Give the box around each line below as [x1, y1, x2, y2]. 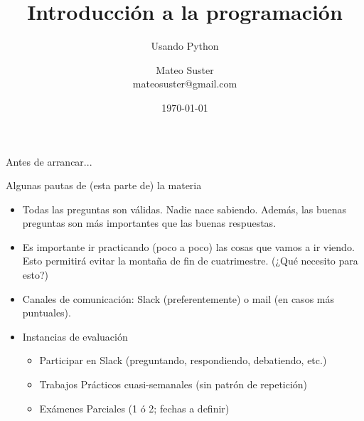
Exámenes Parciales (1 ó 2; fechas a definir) [39, 400, 230, 415]
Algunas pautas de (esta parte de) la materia [6, 178, 202, 193]
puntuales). [22, 305, 71, 320]
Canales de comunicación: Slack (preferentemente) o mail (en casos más [22, 291, 334, 306]
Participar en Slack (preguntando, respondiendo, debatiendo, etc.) [39, 353, 327, 368]
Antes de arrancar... [6, 154, 92, 169]
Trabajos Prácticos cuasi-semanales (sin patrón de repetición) [39, 377, 308, 392]
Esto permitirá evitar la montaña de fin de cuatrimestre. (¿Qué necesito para [22, 253, 358, 268]
